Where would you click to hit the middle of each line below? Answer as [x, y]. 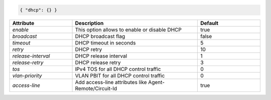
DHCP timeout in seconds [105, 42]
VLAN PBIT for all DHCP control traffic [120, 75]
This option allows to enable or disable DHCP [128, 29]
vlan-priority [27, 75]
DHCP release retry [98, 62]
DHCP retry [89, 49]
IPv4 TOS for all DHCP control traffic [118, 69]
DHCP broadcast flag [100, 36]
